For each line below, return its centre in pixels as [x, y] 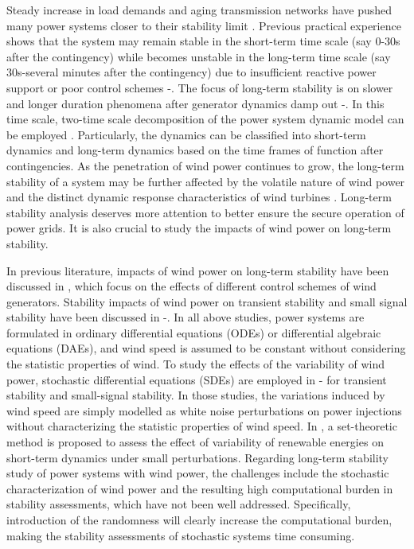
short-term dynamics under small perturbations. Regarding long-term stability [198, 457]
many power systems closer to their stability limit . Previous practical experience [204, 25]
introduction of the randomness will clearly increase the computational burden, [199, 520]
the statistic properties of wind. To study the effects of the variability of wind [195, 364]
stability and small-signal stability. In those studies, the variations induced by [196, 395]
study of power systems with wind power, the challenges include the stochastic [198, 473]
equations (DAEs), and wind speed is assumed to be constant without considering [206, 348]
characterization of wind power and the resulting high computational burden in [200, 488]
